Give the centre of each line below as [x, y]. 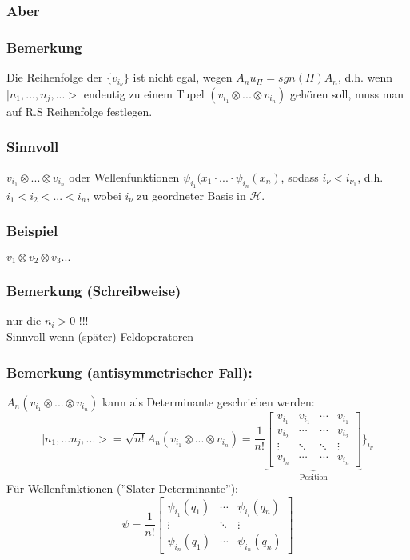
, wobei [104, 195]
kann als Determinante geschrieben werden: [208, 401]
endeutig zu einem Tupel [144, 93]
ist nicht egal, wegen [183, 77]
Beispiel [32, 231]
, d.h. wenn [366, 77]
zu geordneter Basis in [191, 195]
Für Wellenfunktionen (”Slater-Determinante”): [122, 488]
